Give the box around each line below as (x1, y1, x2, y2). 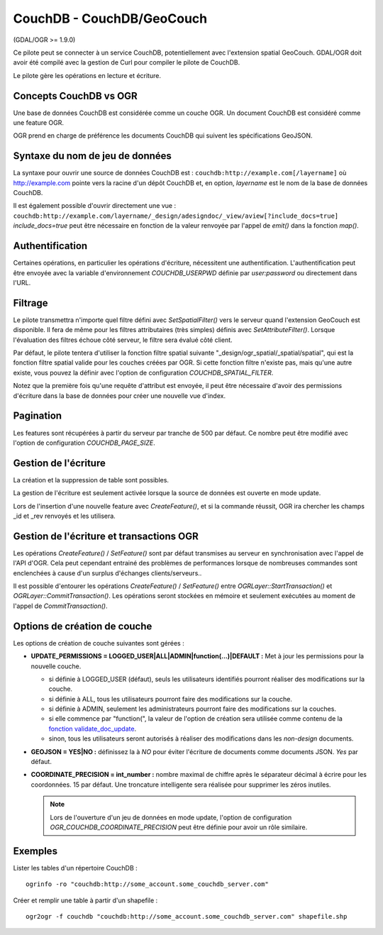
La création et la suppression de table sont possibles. (13, 475, 170, 484)
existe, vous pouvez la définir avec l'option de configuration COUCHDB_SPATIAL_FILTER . (13, 368, 274, 377)
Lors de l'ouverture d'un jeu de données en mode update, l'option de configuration (50, 813, 292, 821)
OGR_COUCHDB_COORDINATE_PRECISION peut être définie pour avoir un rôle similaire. (50, 823, 308, 831)
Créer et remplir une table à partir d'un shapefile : (13, 896, 158, 904)
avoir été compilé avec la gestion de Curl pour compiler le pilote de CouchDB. (13, 58, 240, 67)
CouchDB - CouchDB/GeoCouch (13, 11, 208, 26)
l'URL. (13, 278, 31, 287)
